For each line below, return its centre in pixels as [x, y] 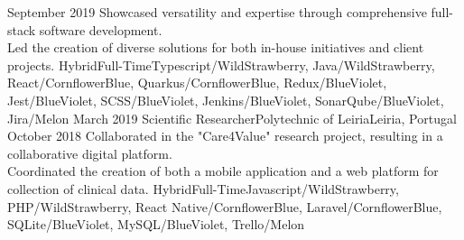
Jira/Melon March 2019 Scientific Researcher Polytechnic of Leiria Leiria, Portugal [232, 118]
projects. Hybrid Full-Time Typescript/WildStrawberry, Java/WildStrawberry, [221, 65]
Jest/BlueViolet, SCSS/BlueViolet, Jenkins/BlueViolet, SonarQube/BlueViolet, [226, 100]
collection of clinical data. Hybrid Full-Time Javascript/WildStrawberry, [203, 188]
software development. [101, 29]
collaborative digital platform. [90, 153]
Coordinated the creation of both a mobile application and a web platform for [223, 171]
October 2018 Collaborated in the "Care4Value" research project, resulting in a [225, 136]
